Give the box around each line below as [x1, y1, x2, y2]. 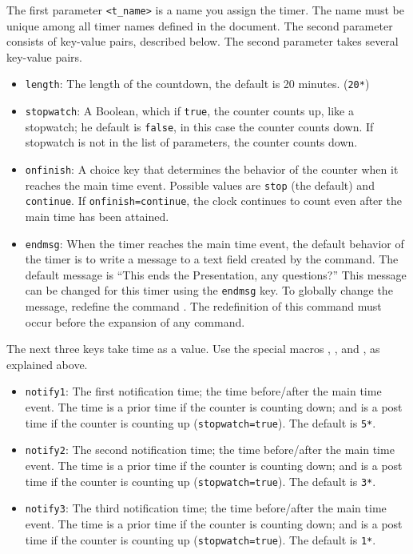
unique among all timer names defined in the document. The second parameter [6, 17, 393, 34]
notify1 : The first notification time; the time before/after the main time [25, 383, 382, 399]
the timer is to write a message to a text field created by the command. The [25, 251, 399, 267]
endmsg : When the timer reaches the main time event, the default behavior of [25, 235, 404, 251]
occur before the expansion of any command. [25, 313, 245, 330]
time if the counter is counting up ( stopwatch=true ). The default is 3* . [25, 472, 376, 489]
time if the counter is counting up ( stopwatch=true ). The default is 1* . [25, 531, 376, 548]
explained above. [6, 355, 88, 372]
